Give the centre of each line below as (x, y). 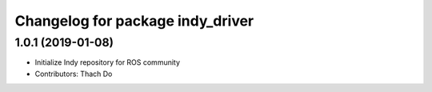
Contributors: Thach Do (74, 74)
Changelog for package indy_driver (134, 21)
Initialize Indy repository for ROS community (107, 62)
